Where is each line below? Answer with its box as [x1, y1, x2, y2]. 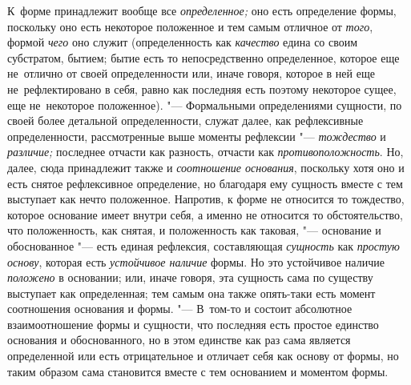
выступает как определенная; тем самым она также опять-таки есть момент [7, 284, 376, 301]
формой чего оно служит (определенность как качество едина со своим [7, 34, 358, 50]
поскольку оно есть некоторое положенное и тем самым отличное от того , [7, 18, 373, 34]
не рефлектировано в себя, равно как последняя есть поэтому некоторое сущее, [7, 80, 397, 97]
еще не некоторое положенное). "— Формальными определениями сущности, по [7, 96, 402, 113]
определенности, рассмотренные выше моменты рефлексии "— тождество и [7, 127, 386, 144]
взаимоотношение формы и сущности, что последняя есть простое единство [7, 315, 379, 332]
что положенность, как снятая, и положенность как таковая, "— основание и [7, 222, 381, 239]
